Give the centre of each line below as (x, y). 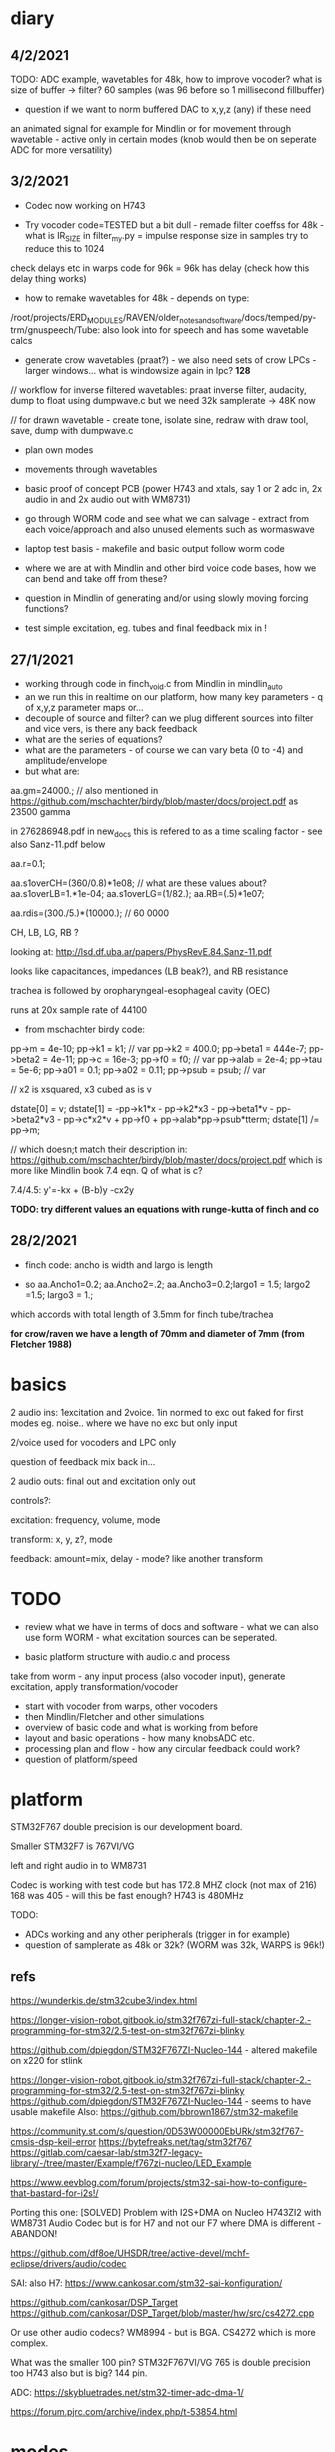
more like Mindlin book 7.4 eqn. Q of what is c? (106, 1170)
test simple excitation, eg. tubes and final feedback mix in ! (146, 628)
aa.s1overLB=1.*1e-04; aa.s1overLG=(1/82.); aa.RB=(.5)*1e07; (137, 893)
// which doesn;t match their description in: (99, 1149)
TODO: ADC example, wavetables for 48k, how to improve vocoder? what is (166, 79)
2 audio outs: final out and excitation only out (103, 1481)
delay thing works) (48, 278)
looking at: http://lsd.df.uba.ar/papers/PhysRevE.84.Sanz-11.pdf (141, 951)
